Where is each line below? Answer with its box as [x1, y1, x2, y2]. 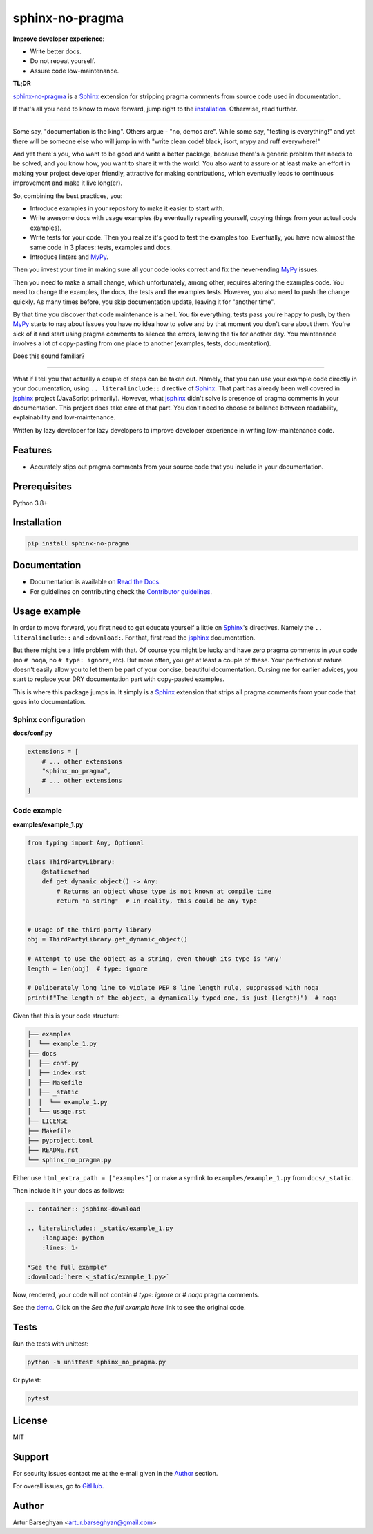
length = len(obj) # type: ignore [27, 964, 148, 973]
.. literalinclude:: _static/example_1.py [27, 1225, 173, 1232]
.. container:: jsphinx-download [27, 1205, 141, 1213]
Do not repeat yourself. [30, 57, 96, 65]
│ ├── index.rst [27, 1069, 86, 1076]
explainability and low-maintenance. [12, 413, 116, 422]
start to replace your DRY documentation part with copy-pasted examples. [12, 675, 224, 683]
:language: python [41, 1234, 104, 1242]
